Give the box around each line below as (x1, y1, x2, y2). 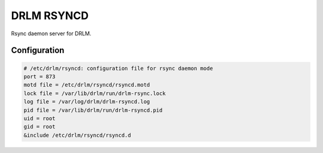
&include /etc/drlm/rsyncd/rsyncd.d (23, 131, 132, 139)
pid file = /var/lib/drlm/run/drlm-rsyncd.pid (23, 106, 163, 114)
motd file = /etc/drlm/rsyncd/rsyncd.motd (23, 81, 150, 88)
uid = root (23, 115, 56, 122)
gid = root (23, 123, 56, 130)
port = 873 (23, 73, 56, 80)
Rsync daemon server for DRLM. (11, 30, 92, 37)
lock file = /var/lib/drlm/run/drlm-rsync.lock (23, 90, 166, 97)
